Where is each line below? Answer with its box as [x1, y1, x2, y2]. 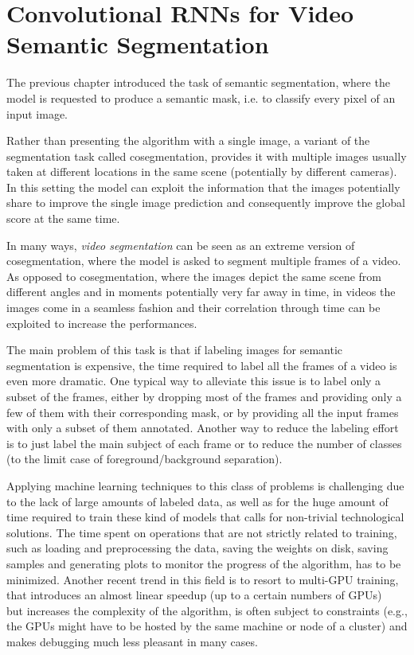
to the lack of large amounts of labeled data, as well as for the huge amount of [6, 493, 389, 509]
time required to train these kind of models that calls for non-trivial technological [6, 509, 404, 525]
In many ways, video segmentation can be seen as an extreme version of [6, 236, 355, 253]
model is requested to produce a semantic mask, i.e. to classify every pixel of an [6, 89, 396, 106]
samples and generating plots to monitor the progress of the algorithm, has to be [6, 555, 401, 571]
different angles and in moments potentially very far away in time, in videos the [6, 283, 396, 300]
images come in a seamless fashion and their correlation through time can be [6, 299, 381, 316]
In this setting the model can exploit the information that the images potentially [6, 178, 400, 195]
